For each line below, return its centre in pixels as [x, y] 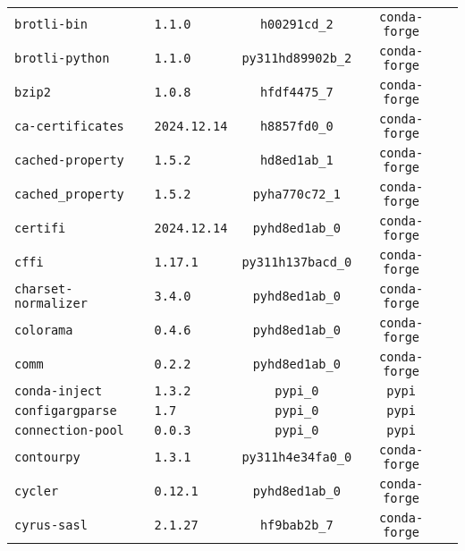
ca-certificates [69, 126]
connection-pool [69, 430]
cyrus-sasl [51, 525]
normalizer [51, 303]
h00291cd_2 [296, 24]
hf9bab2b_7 [296, 525]
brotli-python [62, 58]
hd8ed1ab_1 [296, 160]
